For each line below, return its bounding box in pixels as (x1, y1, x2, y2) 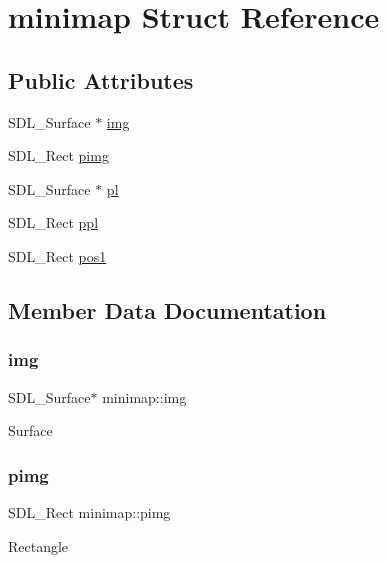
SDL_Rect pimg (8, 145, 109, 166)
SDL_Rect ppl (8, 212, 99, 233)
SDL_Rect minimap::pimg (8, 501, 171, 522)
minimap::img (102, 386, 187, 407)
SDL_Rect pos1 (8, 245, 107, 266)
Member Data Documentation (8, 294, 327, 325)
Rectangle (8, 535, 69, 556)
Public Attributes (8, 64, 194, 95)
